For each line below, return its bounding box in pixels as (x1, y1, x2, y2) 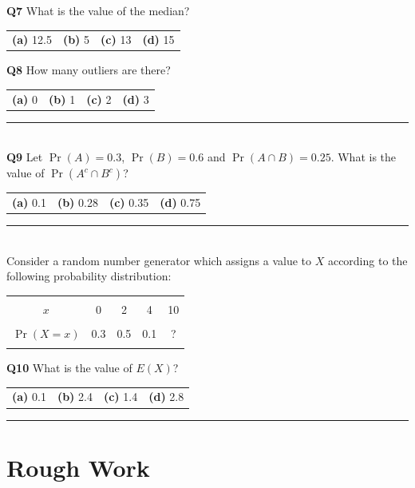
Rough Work (6, 450, 150, 483)
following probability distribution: (6, 268, 172, 284)
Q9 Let (6, 149, 43, 165)
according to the (327, 252, 408, 268)
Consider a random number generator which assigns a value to (6, 252, 311, 268)
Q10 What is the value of (6, 359, 132, 376)
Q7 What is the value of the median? (6, 2, 190, 18)
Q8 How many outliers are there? (6, 61, 171, 78)
